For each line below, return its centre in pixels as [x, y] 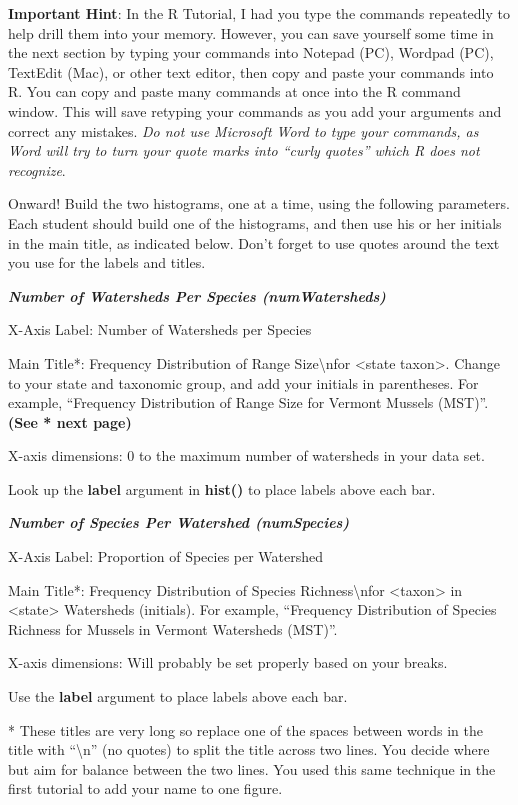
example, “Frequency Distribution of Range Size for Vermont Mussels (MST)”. [248, 402]
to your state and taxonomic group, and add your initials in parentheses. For [243, 382]
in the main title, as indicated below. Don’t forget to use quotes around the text [254, 242]
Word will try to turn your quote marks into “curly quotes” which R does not [244, 150]
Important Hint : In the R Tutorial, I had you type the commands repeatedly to [259, 13]
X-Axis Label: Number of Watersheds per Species [160, 329]
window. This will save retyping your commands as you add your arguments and [255, 110]
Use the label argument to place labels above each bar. [178, 696]
